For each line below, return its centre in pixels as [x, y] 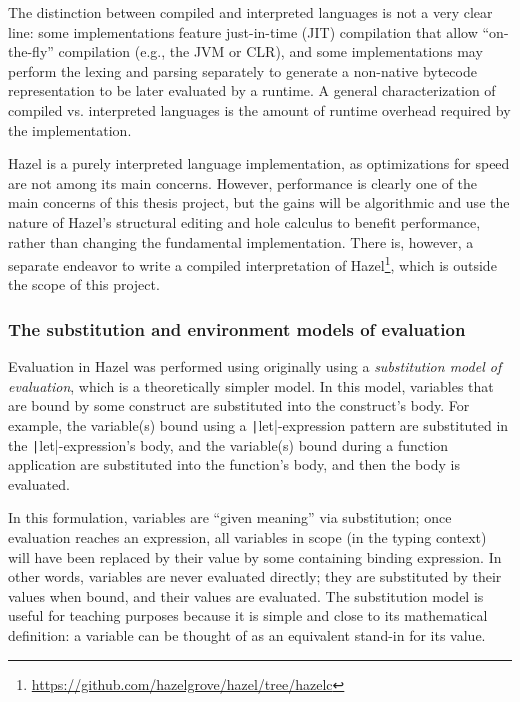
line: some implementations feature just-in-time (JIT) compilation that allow [243, 31]
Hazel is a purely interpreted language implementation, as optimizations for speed [259, 163]
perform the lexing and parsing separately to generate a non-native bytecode [242, 70]
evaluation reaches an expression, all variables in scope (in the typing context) [247, 537]
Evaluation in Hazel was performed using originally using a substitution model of [255, 366]
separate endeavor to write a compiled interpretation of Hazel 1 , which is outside [252, 263]
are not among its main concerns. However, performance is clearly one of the [243, 182]
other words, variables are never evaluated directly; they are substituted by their [255, 576]
